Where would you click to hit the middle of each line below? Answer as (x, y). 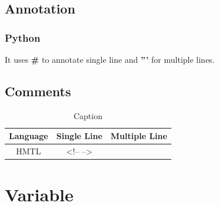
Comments (38, 91)
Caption (88, 115)
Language (29, 136)
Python (23, 37)
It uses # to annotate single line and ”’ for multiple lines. (110, 59)
